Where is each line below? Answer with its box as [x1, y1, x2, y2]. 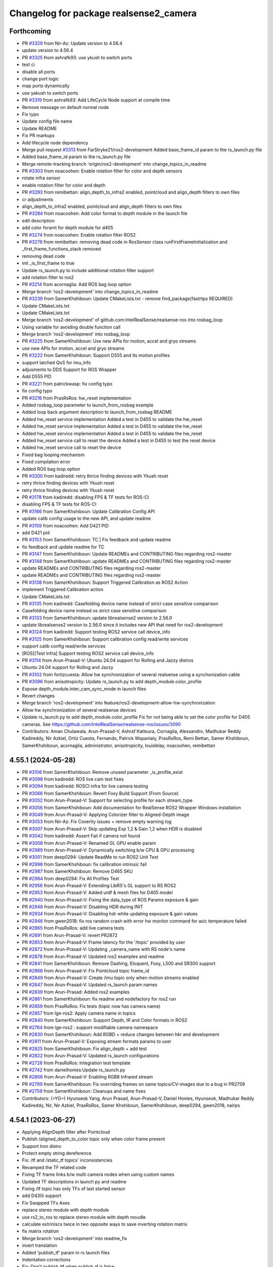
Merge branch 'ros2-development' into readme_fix [22, 1235, 127, 1241]
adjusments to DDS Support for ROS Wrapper [22, 366, 117, 372]
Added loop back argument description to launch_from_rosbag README [22, 409, 172, 415]
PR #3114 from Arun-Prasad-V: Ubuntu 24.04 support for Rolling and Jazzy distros [22, 657, 194, 663]
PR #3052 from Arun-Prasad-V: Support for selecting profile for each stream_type [22, 797, 193, 803]
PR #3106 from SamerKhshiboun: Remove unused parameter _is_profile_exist [22, 769, 183, 775]
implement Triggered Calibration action [22, 586, 104, 592]
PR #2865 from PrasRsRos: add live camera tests [22, 925, 124, 931]
